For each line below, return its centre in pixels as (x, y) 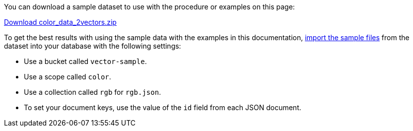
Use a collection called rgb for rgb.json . (93, 92)
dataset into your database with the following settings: (93, 46)
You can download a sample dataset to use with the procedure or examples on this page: (149, 7)
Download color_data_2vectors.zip (60, 22)
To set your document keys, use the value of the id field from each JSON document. (163, 107)
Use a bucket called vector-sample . (85, 61)
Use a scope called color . (68, 77)
